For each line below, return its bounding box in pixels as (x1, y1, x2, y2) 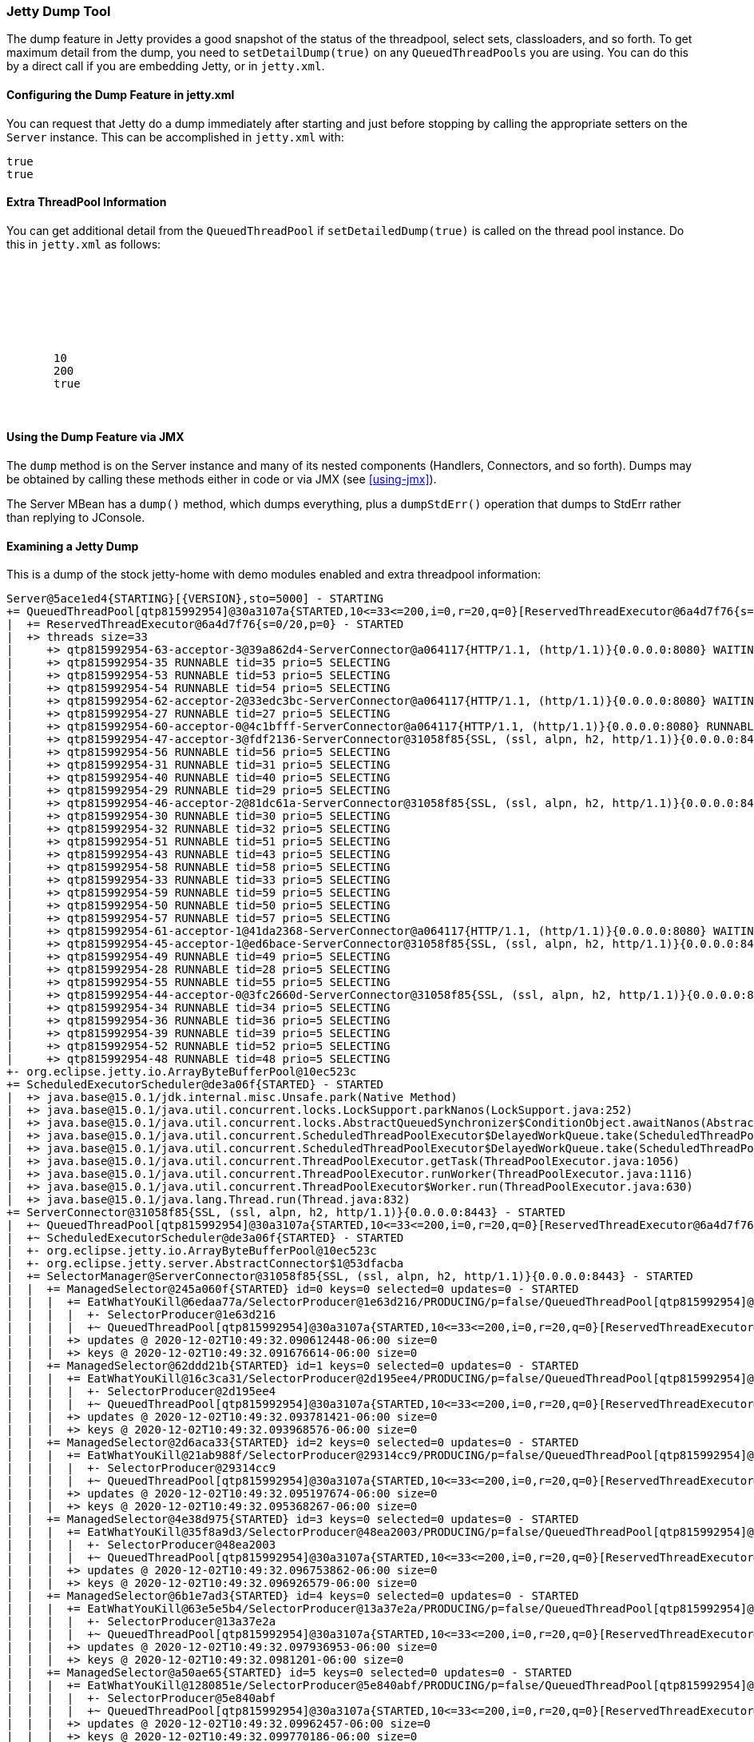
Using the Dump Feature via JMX (6, 430, 185, 444)
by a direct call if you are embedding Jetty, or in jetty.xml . (6, 59, 325, 74)
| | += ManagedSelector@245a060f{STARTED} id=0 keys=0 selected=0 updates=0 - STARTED (6, 1283, 579, 1296)
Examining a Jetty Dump (6, 539, 139, 553)
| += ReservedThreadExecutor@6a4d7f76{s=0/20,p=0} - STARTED (6, 618, 404, 631)
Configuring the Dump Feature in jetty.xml (6, 87, 235, 101)
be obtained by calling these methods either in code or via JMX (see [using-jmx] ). (6, 472, 437, 487)
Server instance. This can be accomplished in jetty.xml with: (6, 129, 344, 144)
